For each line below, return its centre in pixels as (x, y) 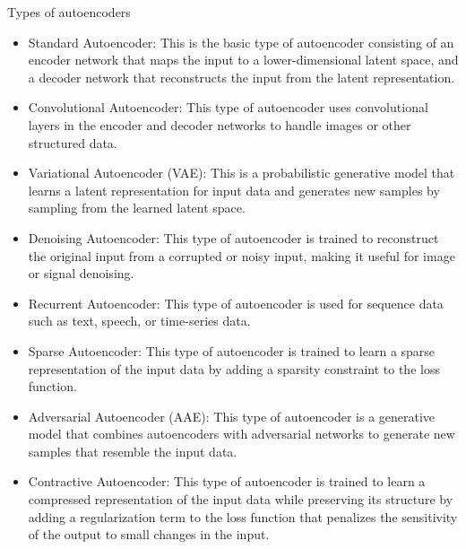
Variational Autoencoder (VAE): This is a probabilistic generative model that (242, 173)
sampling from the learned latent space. (137, 208)
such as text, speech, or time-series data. (139, 321)
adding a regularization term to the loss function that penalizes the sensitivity (243, 516)
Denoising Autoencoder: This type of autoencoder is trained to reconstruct (233, 237)
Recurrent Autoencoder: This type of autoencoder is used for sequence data (236, 303)
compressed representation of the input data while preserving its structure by (241, 499)
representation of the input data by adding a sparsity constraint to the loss (234, 368)
